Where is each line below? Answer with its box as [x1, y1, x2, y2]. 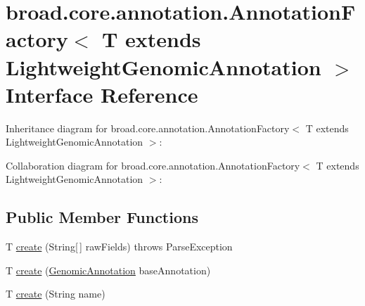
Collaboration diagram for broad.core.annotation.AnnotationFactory [6, 158, 300, 172]
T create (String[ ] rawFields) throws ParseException [6, 239, 233, 254]
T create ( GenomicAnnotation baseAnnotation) [6, 262, 211, 277]
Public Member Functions [6, 206, 198, 228]
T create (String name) [6, 286, 105, 301]
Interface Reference [6, 79, 198, 108]
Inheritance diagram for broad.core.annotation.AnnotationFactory [6, 120, 290, 135]
